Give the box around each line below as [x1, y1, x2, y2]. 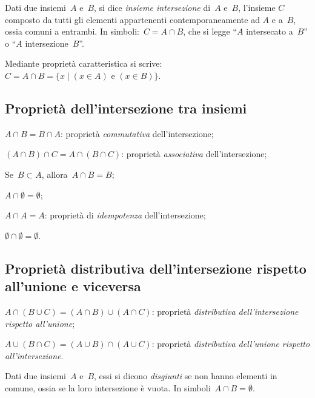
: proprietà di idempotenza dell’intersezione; [44, 209, 206, 221]
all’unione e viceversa [5, 277, 141, 295]
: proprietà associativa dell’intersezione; [121, 147, 267, 160]
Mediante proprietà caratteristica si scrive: [5, 57, 162, 70]
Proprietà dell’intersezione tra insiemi [5, 98, 247, 117]
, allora [41, 167, 68, 180]
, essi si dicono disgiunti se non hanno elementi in [94, 369, 277, 382]
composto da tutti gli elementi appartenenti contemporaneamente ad [5, 13, 260, 25]
